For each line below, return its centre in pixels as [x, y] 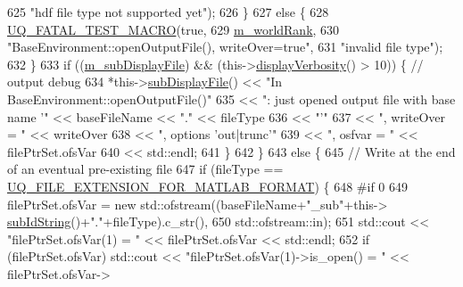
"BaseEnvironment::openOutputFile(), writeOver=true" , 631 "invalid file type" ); [225, 47]
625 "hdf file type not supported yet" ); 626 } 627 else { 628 [168, 12]
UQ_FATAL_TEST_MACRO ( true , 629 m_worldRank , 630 [174, 29]
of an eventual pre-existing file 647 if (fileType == [145, 169]
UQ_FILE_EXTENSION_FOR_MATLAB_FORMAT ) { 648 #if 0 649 [208, 186]
